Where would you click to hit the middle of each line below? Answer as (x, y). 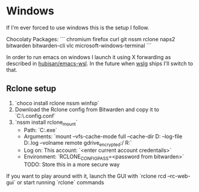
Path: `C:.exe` (40, 130)
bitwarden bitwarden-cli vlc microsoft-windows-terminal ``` (79, 45)
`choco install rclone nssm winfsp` (57, 103)
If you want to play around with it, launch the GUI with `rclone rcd (86, 176)
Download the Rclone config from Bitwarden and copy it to (87, 109)
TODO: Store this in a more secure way (72, 164)
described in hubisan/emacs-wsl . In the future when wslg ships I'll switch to (99, 63)
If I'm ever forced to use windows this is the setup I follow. (78, 28)
